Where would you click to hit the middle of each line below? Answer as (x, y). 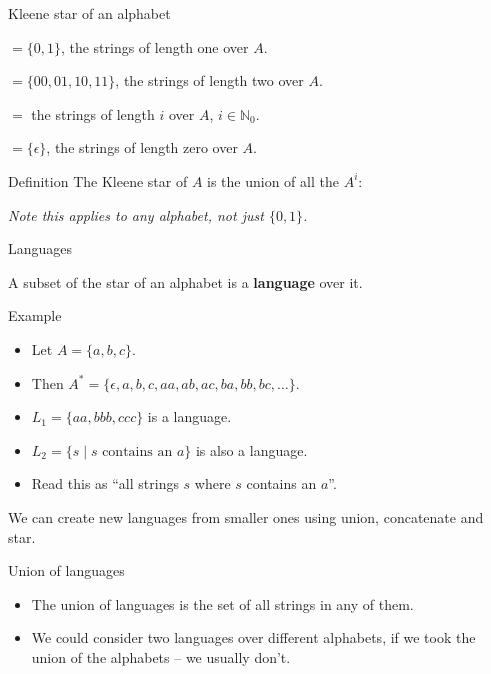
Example (35, 315)
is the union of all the (273, 180)
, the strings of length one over (154, 46)
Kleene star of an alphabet (89, 13)
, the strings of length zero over (142, 147)
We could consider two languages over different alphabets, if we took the (253, 637)
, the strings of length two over (209, 80)
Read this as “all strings (105, 483)
